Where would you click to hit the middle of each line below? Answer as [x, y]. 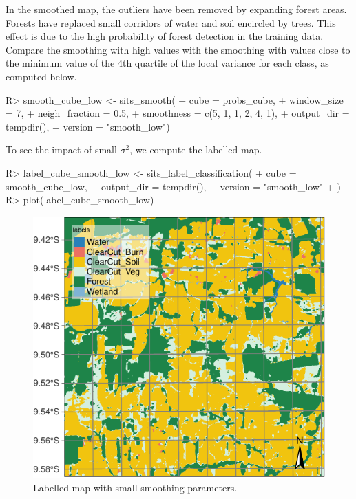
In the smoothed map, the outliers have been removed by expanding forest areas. [176, 9]
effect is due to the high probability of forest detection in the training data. [165, 36]
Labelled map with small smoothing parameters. [135, 487]
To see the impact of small [61, 149]
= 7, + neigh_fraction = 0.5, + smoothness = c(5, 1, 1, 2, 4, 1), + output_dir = [178, 113]
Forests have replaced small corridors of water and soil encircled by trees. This [171, 22]
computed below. [41, 76]
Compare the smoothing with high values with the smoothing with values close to [178, 49]
